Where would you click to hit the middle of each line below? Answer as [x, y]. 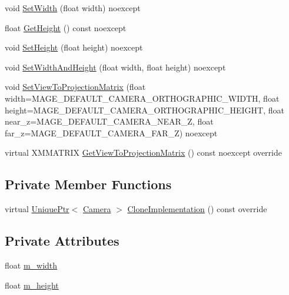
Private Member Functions [88, 184]
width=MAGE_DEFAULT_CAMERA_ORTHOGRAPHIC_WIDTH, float [142, 98]
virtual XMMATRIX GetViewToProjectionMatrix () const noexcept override [143, 152]
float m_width [31, 265]
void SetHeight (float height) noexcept [74, 47]
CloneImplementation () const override [197, 209]
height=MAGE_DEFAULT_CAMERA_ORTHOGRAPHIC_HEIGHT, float [144, 110]
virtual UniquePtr [37, 209]
